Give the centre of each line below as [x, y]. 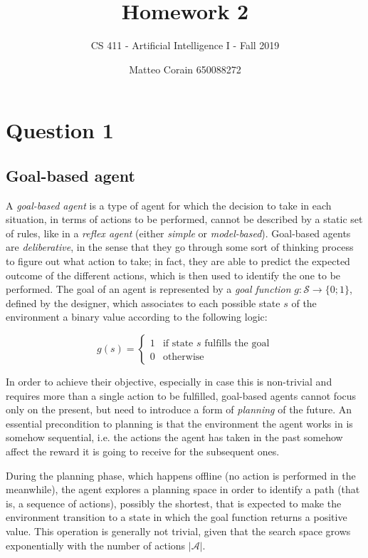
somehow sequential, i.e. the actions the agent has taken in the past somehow [174, 437]
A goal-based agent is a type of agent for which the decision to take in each [169, 205]
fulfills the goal [237, 344]
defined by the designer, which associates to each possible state [143, 303]
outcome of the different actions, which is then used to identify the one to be [173, 275]
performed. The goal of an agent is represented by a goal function [148, 289]
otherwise [183, 357]
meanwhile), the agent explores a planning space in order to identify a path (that [183, 489]
